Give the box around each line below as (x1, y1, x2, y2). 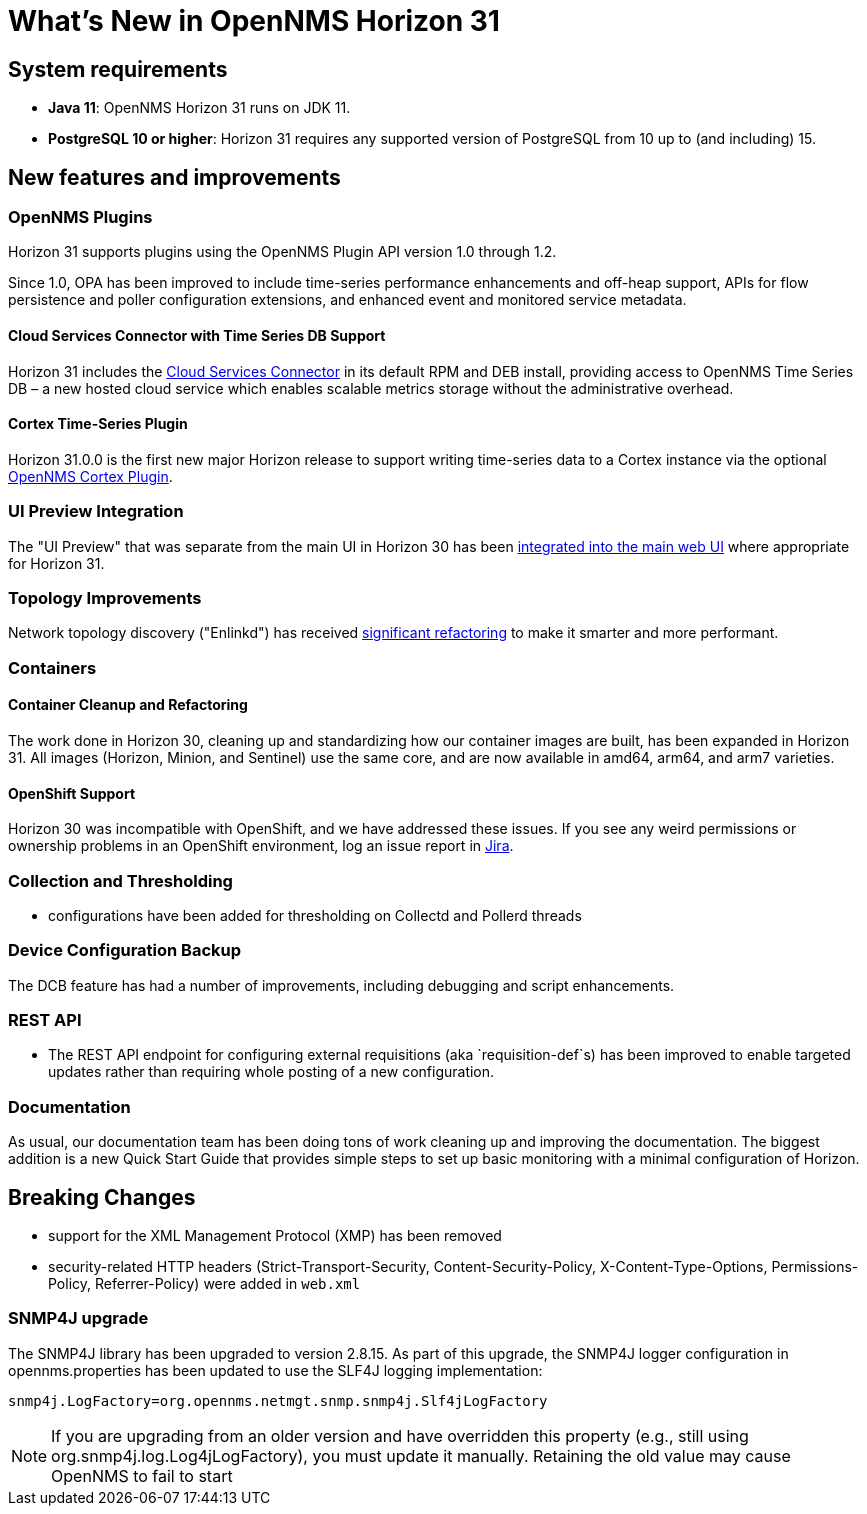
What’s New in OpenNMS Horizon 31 (8, 4, 500, 38)
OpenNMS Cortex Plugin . (8, 467, 173, 485)
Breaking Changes (8, 1184, 196, 1210)
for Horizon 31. (8, 554, 105, 572)
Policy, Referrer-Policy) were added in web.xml (48, 1274, 361, 1292)
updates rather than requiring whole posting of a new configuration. (48, 1063, 495, 1081)
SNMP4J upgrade (8, 1308, 149, 1329)
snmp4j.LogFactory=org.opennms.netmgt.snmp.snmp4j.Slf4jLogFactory (8, 1392, 548, 1409)
